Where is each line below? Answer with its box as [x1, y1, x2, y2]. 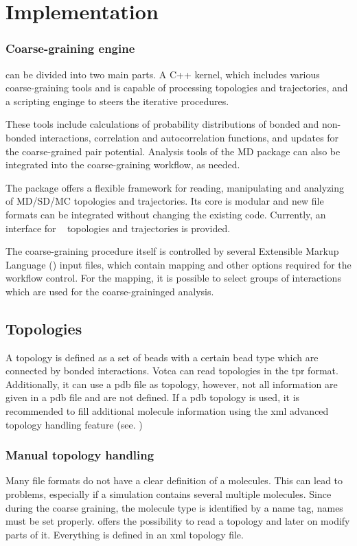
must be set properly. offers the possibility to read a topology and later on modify [5, 514, 350, 528]
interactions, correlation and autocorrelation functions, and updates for [39, 130, 339, 144]
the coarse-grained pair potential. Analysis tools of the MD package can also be [5, 144, 341, 158]
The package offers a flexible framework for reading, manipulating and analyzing [5, 180, 345, 194]
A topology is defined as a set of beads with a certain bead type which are [5, 350, 319, 364]
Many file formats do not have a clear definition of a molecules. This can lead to [5, 473, 343, 488]
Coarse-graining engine [5, 40, 135, 57]
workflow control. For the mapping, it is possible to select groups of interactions [5, 271, 341, 285]
